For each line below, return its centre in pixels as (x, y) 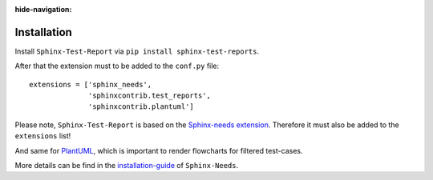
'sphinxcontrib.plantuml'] (141, 107)
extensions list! (43, 136)
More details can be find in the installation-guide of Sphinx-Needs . (127, 166)
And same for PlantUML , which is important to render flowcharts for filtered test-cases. (159, 150)
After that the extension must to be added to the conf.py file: (117, 66)
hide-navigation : (43, 9)
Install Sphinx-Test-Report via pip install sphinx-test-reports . (137, 51)
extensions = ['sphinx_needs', (91, 84)
